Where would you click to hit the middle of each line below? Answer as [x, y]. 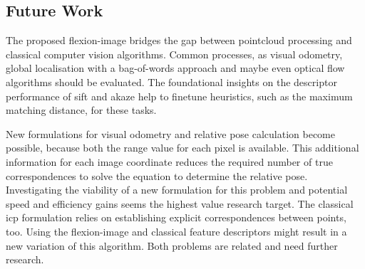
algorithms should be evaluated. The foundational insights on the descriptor [171, 81]
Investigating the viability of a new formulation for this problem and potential [177, 190]
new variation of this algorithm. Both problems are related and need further [172, 245]
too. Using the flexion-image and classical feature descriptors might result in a [176, 231]
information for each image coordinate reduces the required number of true [169, 161]
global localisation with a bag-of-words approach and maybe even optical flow [175, 68]
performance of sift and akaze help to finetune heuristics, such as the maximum [179, 96]
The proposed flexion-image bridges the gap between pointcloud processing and [179, 40]
